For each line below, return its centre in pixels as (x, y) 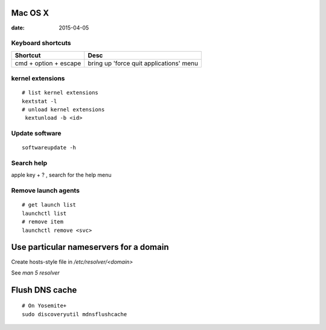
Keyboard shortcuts (41, 43)
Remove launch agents (45, 191)
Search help (29, 163)
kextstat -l (40, 101)
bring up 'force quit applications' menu (143, 63)
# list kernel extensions (60, 93)
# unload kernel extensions (63, 109)
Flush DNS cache (44, 290)
